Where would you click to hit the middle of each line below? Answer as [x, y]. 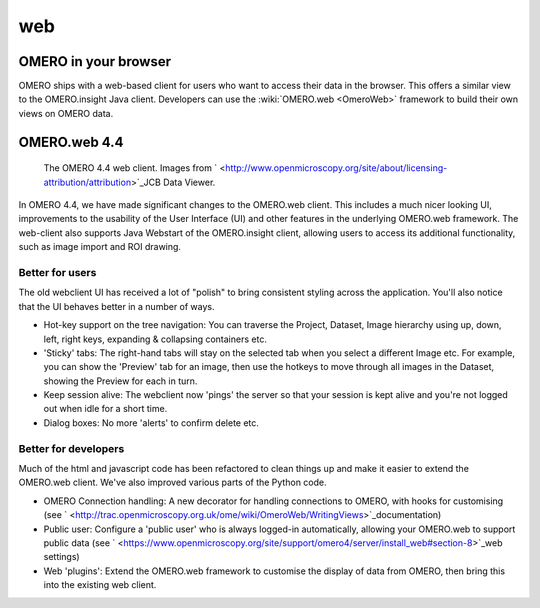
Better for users [57, 272]
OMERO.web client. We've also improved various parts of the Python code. [172, 482]
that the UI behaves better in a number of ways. [116, 306]
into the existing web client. [100, 585]
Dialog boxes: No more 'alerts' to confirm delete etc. [151, 422]
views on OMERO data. [66, 113]
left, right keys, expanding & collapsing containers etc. [155, 339]
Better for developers [71, 448]
